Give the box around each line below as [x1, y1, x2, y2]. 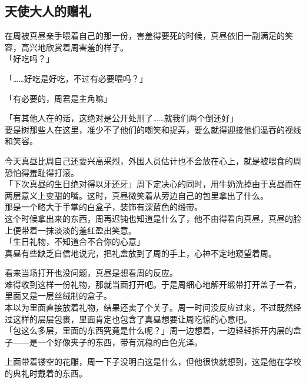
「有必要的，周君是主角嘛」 [5, 92, 112, 104]
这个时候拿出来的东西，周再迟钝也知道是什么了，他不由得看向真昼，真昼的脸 [5, 212, 301, 224]
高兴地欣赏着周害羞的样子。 [21, 41, 128, 53]
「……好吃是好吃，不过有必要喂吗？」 [5, 72, 148, 84]
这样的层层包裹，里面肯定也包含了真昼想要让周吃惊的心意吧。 [12, 312, 252, 325]
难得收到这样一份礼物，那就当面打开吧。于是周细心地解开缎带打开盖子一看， [5, 278, 301, 290]
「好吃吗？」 [5, 52, 54, 65]
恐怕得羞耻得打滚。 [5, 166, 79, 178]
